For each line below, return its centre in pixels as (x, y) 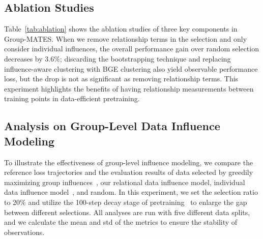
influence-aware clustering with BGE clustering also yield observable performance (131, 68)
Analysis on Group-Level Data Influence (112, 126)
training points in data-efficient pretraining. (72, 98)
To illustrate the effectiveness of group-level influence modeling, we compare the (129, 162)
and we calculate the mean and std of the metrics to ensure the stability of (121, 222)
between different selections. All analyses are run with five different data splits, (127, 212)
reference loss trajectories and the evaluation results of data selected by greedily (129, 172)
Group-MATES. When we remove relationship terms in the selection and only (126, 38)
